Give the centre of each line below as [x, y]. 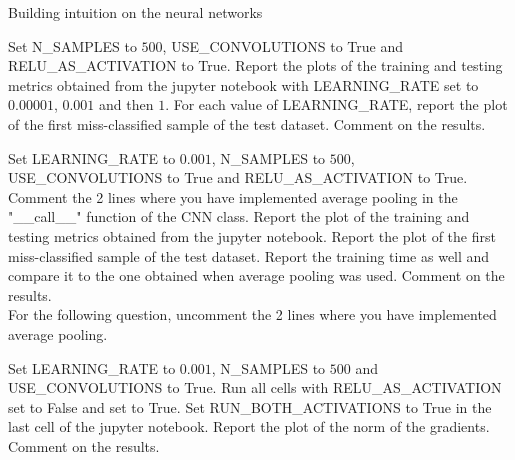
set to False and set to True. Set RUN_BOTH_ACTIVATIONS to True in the [250, 406]
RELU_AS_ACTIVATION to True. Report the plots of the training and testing [255, 65]
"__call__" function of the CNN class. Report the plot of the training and [239, 216]
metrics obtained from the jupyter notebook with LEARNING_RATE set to [243, 84]
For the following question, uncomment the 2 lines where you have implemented [252, 314]
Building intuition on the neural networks [135, 12]
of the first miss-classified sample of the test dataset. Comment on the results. [247, 123]
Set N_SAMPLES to [72, 45]
